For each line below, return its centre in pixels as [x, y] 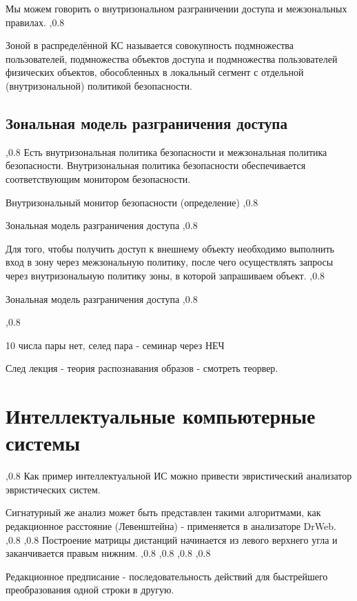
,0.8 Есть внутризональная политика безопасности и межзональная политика [166, 151]
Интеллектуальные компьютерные [161, 416]
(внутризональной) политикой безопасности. [99, 85]
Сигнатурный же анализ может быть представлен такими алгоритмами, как [163, 512]
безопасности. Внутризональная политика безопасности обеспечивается [156, 165]
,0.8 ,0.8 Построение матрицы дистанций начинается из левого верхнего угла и [172, 539]
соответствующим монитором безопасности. [98, 178]
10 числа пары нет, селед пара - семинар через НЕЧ [115, 345]
